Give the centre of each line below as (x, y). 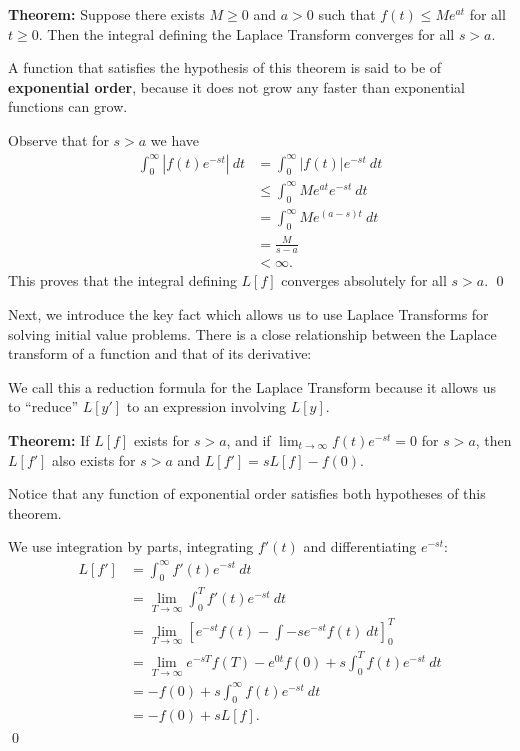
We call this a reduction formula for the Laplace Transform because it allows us (252, 386)
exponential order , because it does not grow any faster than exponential (236, 86)
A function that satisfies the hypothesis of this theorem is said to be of (225, 67)
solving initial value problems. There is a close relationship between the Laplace (252, 333)
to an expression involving (206, 406)
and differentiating (360, 546)
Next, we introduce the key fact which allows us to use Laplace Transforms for (248, 314)
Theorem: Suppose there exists (106, 14)
